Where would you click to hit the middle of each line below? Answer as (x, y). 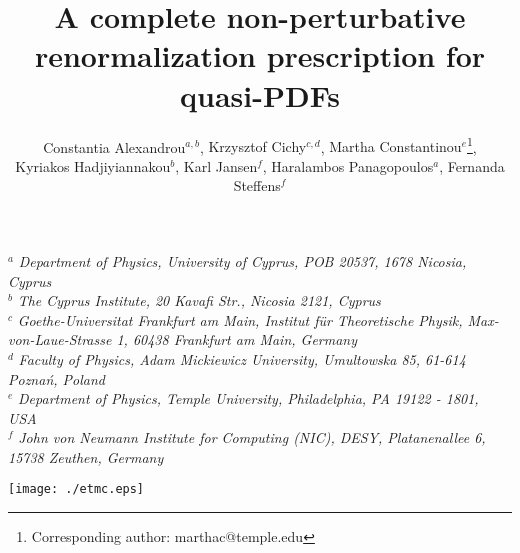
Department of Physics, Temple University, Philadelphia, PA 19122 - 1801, (248, 398)
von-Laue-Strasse (60, 339)
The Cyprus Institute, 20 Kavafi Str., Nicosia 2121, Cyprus (199, 300)
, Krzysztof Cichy (253, 146)
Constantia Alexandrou (114, 146)
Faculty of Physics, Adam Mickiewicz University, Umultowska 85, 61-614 (242, 358)
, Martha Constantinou (391, 146)
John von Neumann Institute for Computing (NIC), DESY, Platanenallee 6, (252, 437)
